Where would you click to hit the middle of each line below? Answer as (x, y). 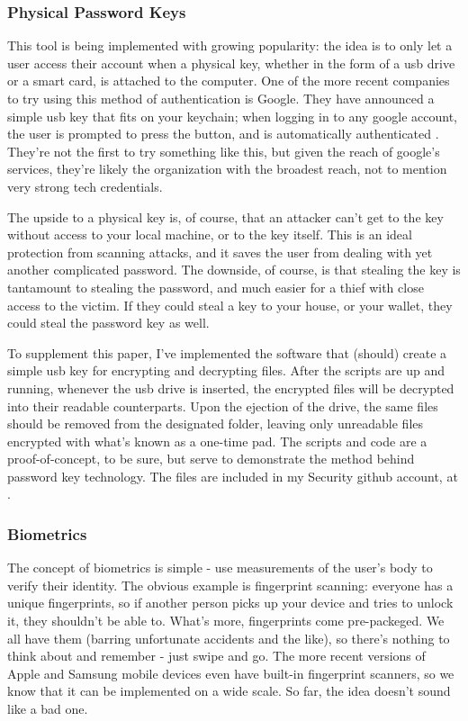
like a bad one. (48, 709)
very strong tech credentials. (85, 186)
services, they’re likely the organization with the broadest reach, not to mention (227, 169)
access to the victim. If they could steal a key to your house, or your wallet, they (230, 305)
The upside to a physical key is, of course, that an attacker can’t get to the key (225, 216)
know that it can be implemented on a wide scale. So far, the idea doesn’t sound (229, 691)
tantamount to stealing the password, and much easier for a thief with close (216, 287)
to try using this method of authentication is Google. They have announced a (221, 98)
